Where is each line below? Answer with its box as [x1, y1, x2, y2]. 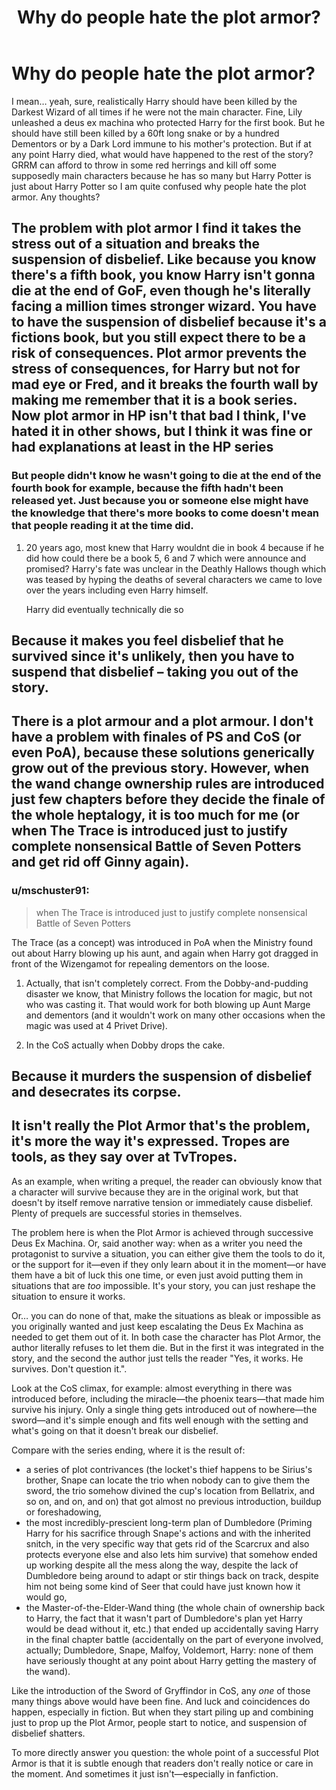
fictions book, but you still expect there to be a [11, 329, 306, 346]
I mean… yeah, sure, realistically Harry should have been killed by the [11, 95, 298, 107]
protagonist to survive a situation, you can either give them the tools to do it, [11, 1247, 326, 1260]
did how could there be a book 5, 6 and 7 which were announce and [25, 552, 307, 564]
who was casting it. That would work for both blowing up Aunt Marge [25, 998, 311, 1010]
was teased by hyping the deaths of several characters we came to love [25, 573, 323, 585]
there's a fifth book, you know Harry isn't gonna [11, 267, 316, 284]
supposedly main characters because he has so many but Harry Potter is [11, 169, 312, 181]
